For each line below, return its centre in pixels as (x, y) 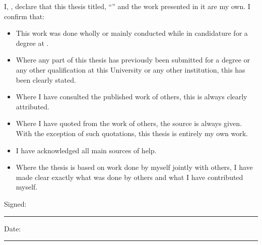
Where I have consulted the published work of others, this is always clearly (132, 97)
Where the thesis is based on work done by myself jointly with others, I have (134, 167)
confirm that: (24, 16)
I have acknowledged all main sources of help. (86, 150)
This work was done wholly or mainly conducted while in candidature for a (132, 33)
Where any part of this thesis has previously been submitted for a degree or (133, 60)
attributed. (32, 106)
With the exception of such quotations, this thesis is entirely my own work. (132, 133)
